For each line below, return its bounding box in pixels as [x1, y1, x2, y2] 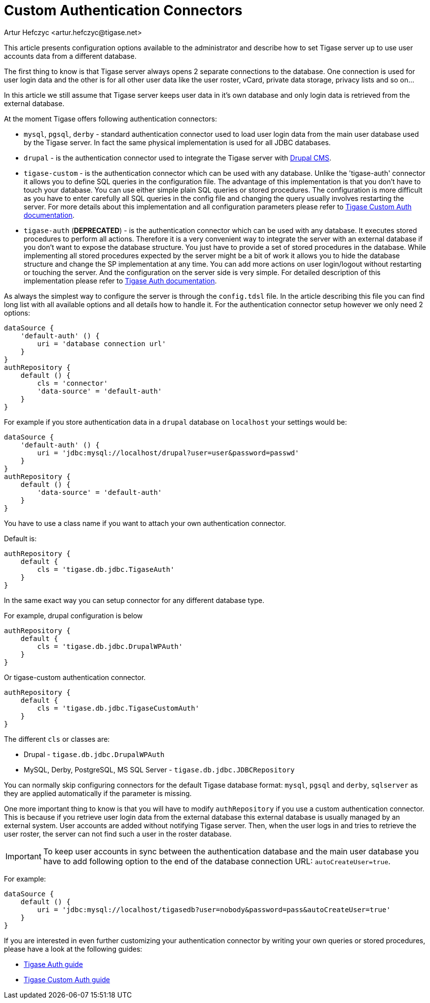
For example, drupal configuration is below [4, 611, 143, 620]
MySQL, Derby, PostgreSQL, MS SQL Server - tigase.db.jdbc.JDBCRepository [24, 765, 295, 774]
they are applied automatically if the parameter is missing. [4, 789, 192, 798]
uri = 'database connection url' [37, 339, 166, 348]
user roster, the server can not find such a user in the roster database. [4, 829, 232, 838]
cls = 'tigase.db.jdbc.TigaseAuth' [37, 565, 175, 573]
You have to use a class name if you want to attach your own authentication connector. [4, 519, 286, 527]
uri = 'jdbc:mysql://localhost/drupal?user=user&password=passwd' [37, 448, 299, 457]
